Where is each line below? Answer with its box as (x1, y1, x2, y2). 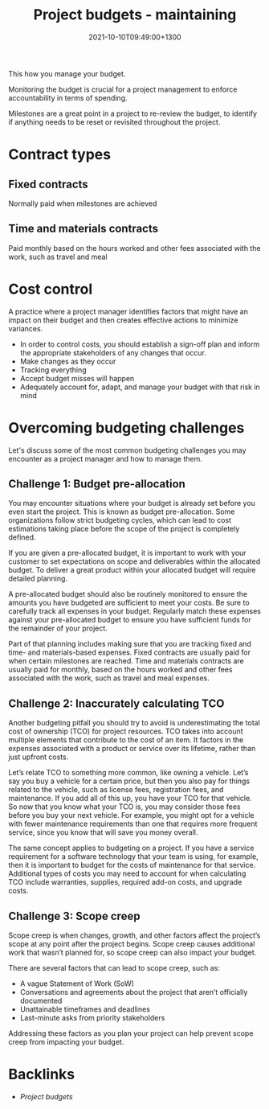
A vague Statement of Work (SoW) (19, 979, 135, 988)
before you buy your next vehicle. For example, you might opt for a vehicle (8, 811, 255, 820)
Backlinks (8, 1066, 75, 1083)
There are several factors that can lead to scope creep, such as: (8, 963, 221, 973)
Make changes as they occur (19, 356, 116, 366)
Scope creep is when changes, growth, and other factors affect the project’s (8, 930, 261, 940)
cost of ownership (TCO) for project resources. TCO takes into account (8, 726, 243, 737)
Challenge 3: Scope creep (8, 909, 141, 922)
